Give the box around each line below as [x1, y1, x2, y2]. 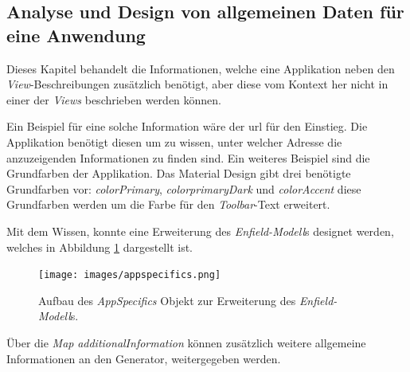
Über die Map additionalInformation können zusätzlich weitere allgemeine [6, 334, 366, 350]
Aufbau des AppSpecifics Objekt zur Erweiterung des [38, 292, 296, 308]
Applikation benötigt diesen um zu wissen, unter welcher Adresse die [6, 133, 342, 150]
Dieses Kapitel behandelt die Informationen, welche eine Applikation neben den [6, 60, 395, 76]
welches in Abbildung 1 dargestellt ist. [6, 238, 193, 255]
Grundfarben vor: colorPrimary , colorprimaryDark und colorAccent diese [6, 180, 361, 197]
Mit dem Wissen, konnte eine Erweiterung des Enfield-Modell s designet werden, [6, 222, 394, 239]
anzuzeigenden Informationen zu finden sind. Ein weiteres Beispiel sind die [6, 149, 370, 166]
